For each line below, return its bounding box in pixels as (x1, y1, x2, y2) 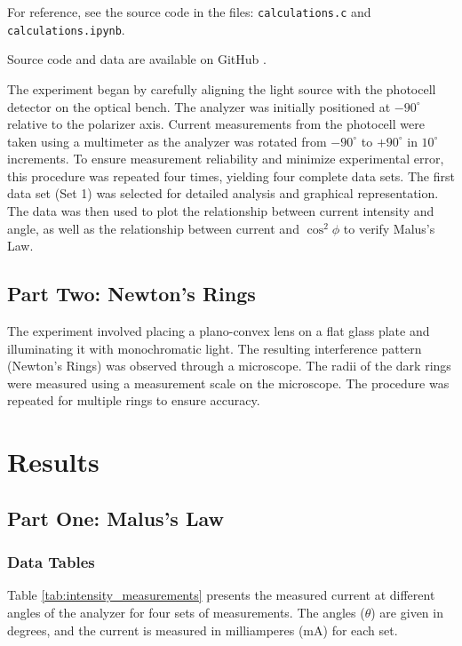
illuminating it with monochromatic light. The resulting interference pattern (7, 339, 422, 357)
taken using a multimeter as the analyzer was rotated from (7, 132, 327, 150)
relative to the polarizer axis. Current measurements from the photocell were (7, 115, 425, 133)
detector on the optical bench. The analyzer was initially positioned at (7, 97, 391, 116)
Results (7, 443, 100, 480)
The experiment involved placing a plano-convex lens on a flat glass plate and (7, 322, 430, 340)
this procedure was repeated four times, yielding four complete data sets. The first (7, 166, 455, 185)
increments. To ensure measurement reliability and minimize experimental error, (7, 149, 444, 168)
